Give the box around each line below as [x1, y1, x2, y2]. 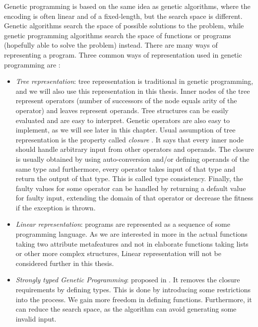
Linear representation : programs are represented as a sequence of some [15, 219, 230, 229]
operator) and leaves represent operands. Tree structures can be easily [15, 105, 229, 115]
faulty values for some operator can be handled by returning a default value [15, 183, 246, 193]
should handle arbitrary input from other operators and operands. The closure [15, 144, 254, 154]
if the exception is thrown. [15, 202, 96, 212]
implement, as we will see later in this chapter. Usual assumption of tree [15, 125, 236, 135]
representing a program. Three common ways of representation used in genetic [4, 49, 242, 60]
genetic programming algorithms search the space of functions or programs [4, 30, 231, 40]
